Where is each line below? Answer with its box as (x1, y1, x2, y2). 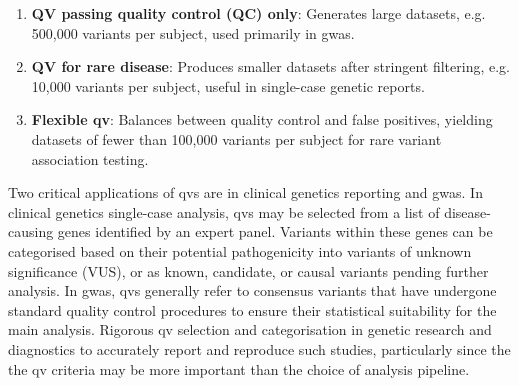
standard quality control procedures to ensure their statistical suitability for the (8, 299, 497, 320)
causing (8, 221, 54, 242)
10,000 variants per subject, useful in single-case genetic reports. (31, 75, 425, 96)
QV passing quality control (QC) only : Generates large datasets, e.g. (31, 3, 486, 23)
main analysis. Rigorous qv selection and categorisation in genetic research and (8, 319, 492, 340)
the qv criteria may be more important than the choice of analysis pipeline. (8, 358, 470, 379)
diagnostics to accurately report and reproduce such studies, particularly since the (8, 338, 511, 359)
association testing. (31, 148, 149, 169)
